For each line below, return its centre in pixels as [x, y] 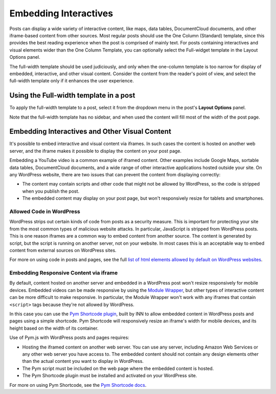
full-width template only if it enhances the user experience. [72, 81]
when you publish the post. [51, 191]
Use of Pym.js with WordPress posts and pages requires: [70, 338]
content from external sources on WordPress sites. [63, 250]
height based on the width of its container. [54, 328]
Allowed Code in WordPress [45, 211]
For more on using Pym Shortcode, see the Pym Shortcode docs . [78, 385]
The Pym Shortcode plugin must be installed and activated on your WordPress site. [110, 376]
